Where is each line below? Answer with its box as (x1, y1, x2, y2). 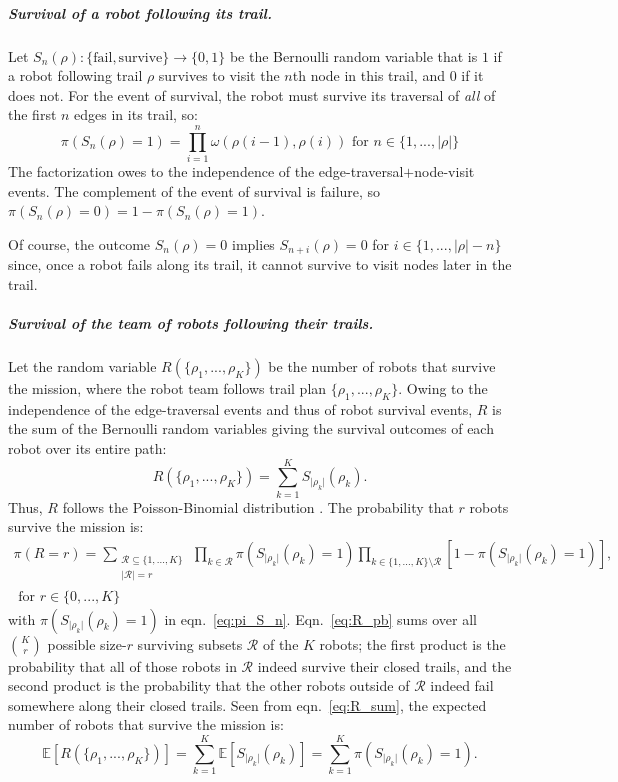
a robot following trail (8, 65, 143, 86)
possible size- (47, 633, 127, 654)
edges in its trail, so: (74, 104, 199, 125)
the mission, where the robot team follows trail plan (8, 378, 327, 399)
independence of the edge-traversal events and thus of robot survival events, (8, 398, 473, 419)
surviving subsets (137, 633, 243, 654)
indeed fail (430, 675, 494, 696)
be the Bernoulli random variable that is (229, 45, 478, 66)
